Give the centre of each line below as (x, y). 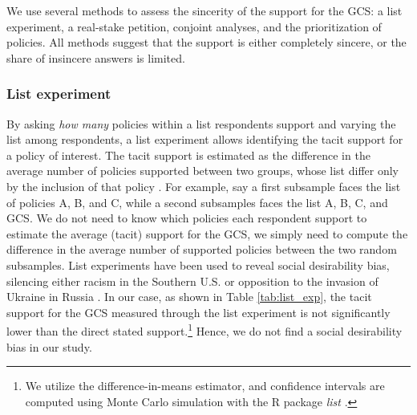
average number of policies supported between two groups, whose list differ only (203, 171)
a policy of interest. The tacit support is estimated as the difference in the (188, 155)
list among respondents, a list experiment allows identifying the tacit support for (205, 139)
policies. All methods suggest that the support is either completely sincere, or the (206, 42)
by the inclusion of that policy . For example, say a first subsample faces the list (204, 186)
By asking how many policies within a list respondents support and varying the (201, 123)
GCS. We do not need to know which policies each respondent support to (187, 218)
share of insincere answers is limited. (96, 57)
